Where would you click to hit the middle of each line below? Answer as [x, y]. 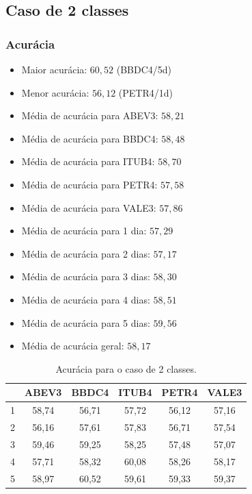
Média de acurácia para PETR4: [89, 184]
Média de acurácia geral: [73, 346]
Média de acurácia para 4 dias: [86, 299]
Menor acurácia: [55, 92]
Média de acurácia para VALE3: [89, 207]
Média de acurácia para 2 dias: [86, 253]
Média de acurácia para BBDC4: [90, 138]
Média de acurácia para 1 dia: [84, 231]
